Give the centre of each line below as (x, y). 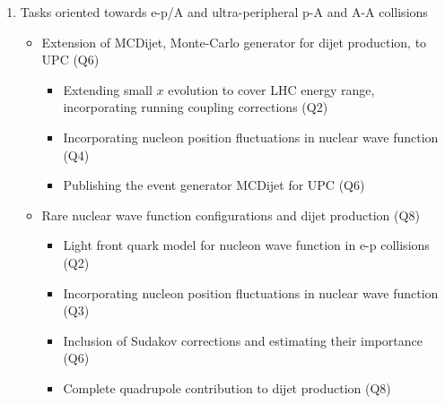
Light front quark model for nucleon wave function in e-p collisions (246, 245)
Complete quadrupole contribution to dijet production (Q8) (227, 387)
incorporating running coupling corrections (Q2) (196, 107)
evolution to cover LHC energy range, (271, 89)
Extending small (108, 89)
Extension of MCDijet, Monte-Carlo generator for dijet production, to (234, 42)
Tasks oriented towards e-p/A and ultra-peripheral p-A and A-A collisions (224, 12)
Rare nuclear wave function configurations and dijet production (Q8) (231, 215)
